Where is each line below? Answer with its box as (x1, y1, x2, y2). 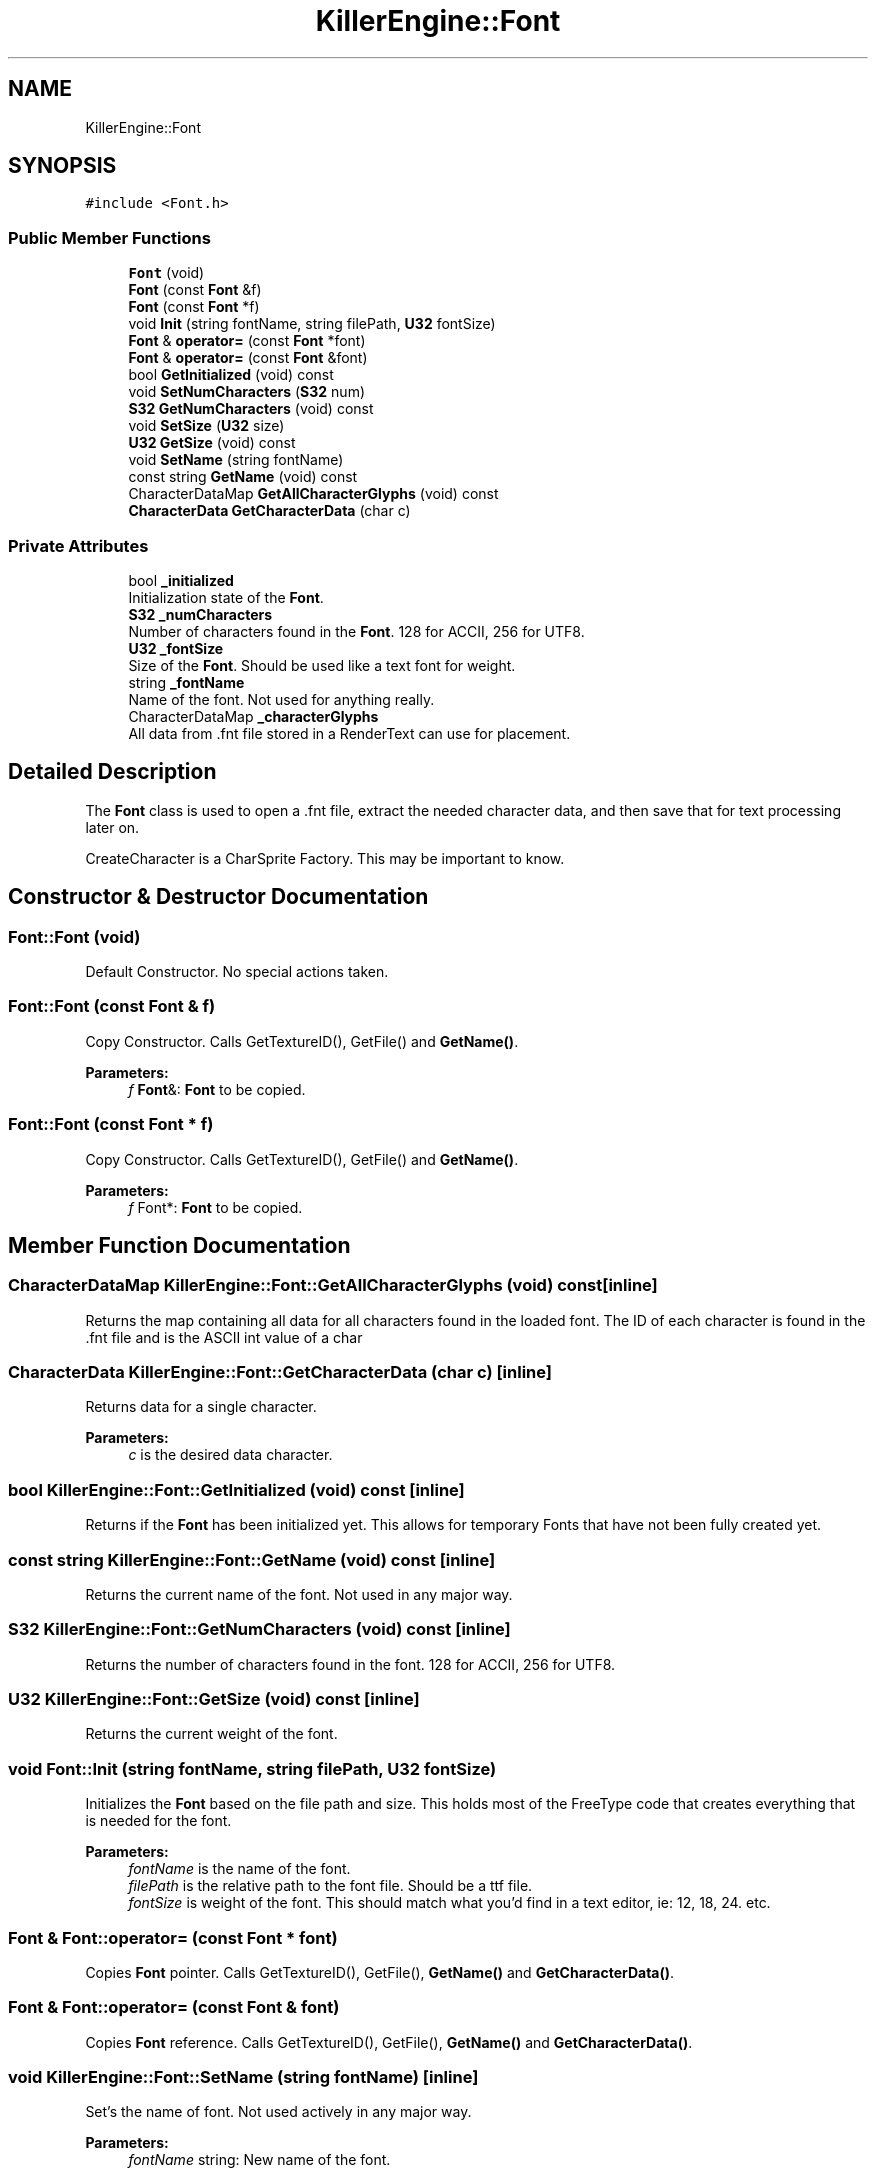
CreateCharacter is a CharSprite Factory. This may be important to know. (85, 849, 565, 867)
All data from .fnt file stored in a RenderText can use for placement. (128, 724, 571, 742)
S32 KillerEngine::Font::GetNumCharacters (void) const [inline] (8, 1619, 511, 1640)
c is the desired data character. (128, 1446, 333, 1464)
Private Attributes (8, 535, 149, 556)
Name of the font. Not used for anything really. (128, 690, 435, 708)
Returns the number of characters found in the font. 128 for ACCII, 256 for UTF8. (85, 1655, 616, 1673)
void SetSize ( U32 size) (128, 417, 285, 435)
